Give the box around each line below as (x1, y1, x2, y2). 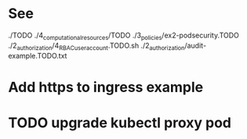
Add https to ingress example (8, 78, 204, 96)
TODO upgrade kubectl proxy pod (8, 114, 232, 131)
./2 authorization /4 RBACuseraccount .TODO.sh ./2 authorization (8, 41, 185, 52)
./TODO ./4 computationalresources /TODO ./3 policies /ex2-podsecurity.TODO (8, 30, 239, 41)
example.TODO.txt (8, 51, 67, 60)
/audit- (183, 41, 206, 50)
